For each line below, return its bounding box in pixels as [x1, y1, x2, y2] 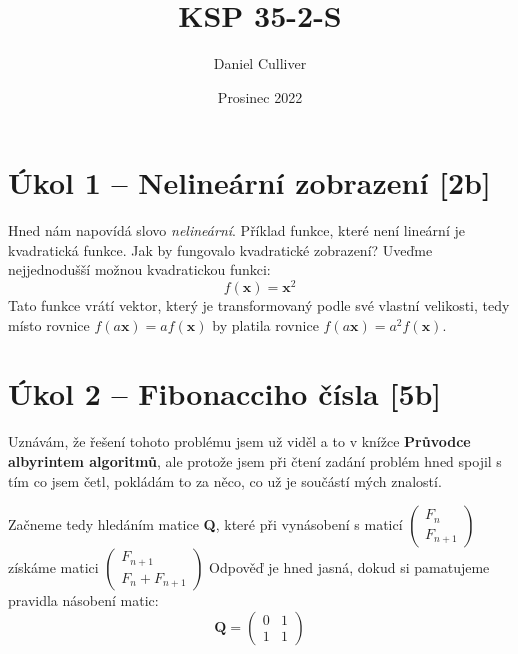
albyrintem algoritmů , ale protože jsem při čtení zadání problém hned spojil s [8, 451, 502, 472]
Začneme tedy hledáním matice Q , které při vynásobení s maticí [8, 514, 403, 535]
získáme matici [8, 557, 99, 578]
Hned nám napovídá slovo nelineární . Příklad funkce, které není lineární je [8, 220, 465, 241]
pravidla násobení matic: [8, 590, 159, 611]
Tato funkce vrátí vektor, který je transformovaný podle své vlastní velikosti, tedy [8, 295, 510, 316]
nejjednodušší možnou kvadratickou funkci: [8, 259, 271, 280]
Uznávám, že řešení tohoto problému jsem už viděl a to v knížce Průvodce [8, 431, 471, 452]
